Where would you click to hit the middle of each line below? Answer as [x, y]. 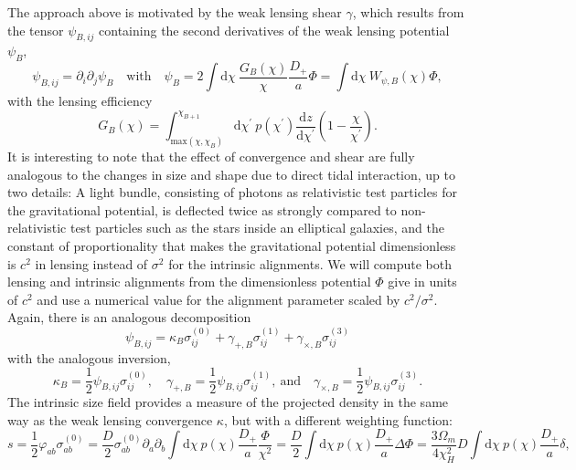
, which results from [408, 12]
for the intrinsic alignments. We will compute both [310, 263]
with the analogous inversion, [89, 357]
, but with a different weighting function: [338, 419]
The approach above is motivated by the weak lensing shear [175, 12]
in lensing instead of [91, 263]
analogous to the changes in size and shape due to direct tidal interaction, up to [231, 174]
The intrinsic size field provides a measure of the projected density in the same [228, 402]
